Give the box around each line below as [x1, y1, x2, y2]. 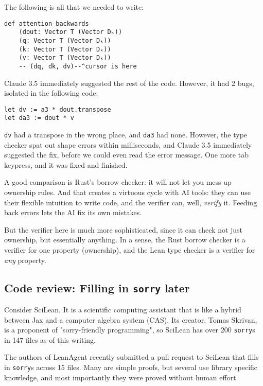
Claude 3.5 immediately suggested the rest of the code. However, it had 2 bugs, [4, 77, 254, 88]
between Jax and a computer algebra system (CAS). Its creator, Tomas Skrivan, [4, 314, 257, 325]
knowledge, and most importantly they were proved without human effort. [4, 372, 238, 382]
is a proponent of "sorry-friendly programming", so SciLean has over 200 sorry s [4, 324, 255, 335]
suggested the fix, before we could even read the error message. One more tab [4, 149, 249, 160]
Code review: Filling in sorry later [4, 279, 190, 295]
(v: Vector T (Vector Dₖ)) [19, 54, 111, 62]
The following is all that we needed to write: [4, 2, 144, 12]
